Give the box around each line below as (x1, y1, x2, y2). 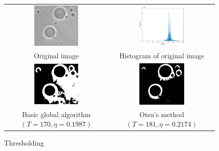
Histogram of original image (119, 50, 205, 60)
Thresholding (4, 138, 44, 148)
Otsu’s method (139, 109, 184, 119)
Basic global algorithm (22, 109, 91, 119)
